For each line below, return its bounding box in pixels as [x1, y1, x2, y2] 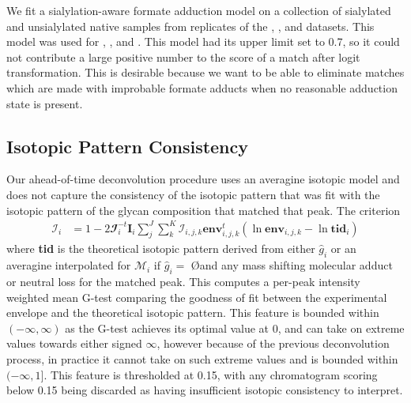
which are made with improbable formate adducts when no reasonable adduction [6, 79, 398, 96]
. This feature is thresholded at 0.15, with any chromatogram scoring [43, 366, 378, 382]
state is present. [6, 95, 83, 111]
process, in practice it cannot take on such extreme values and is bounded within [6, 351, 398, 367]
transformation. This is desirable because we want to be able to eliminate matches [6, 64, 405, 81]
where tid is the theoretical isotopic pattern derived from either [6, 240, 315, 257]
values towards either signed [6, 335, 142, 352]
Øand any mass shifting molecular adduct [190, 257, 393, 273]
